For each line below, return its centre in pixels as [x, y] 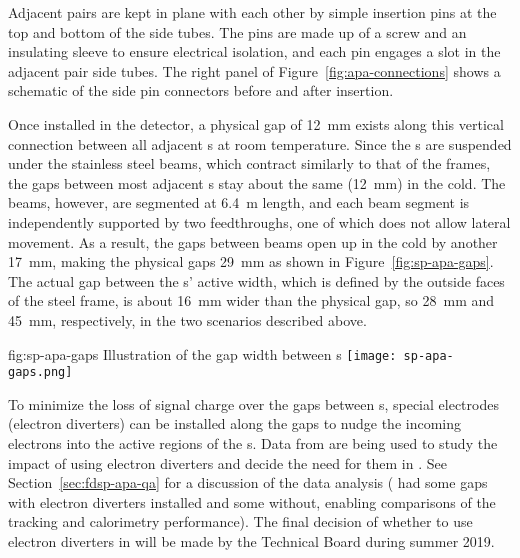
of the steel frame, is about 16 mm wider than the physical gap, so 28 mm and [251, 300]
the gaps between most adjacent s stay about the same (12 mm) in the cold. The [257, 182]
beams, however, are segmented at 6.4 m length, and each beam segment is [239, 202]
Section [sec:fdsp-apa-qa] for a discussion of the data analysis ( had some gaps [248, 482]
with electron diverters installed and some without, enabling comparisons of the [252, 501]
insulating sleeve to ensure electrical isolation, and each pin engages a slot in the [254, 51]
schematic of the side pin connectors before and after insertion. [201, 90]
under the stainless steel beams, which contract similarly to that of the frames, [249, 163]
